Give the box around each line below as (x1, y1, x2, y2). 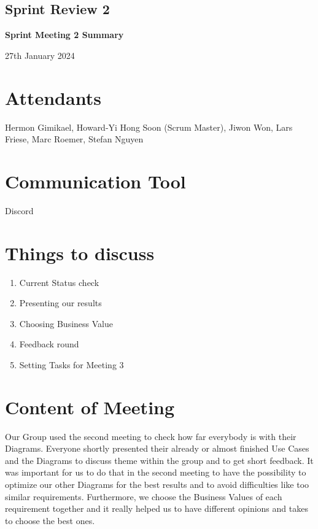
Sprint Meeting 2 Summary (5, 28, 124, 41)
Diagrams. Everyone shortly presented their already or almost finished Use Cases (5, 442, 309, 455)
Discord (5, 204, 34, 217)
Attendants (5, 85, 101, 110)
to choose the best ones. (5, 514, 95, 527)
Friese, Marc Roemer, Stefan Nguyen (5, 133, 144, 145)
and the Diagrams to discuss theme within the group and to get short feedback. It (5, 454, 314, 466)
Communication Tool (5, 168, 186, 193)
